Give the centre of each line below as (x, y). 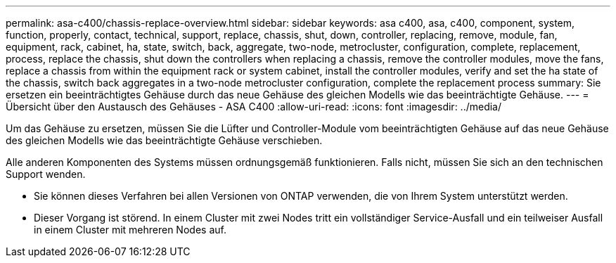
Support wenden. (46, 174)
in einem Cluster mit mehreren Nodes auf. (130, 230)
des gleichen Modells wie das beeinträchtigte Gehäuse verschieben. (164, 140)
